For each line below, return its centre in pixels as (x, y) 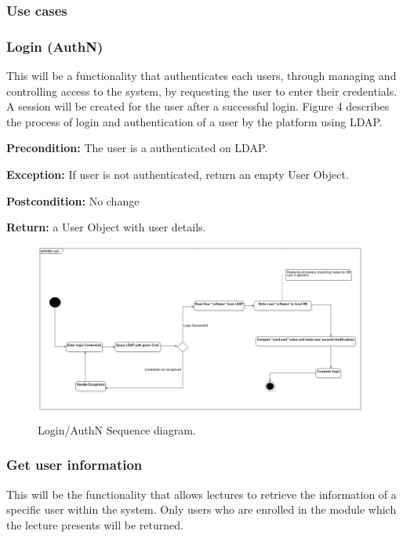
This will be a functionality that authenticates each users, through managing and (201, 76)
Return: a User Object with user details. (106, 227)
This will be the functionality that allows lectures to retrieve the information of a (201, 494)
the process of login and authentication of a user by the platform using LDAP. (194, 121)
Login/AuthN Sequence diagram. (117, 429)
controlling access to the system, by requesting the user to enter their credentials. (202, 91)
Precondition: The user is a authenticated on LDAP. (137, 148)
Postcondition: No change (73, 200)
